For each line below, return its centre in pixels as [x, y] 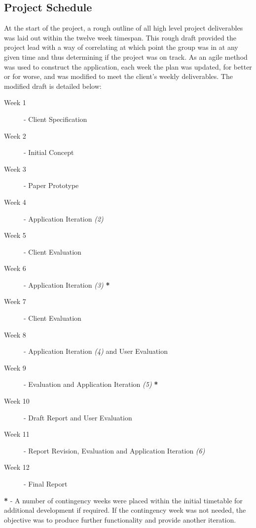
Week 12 [17, 467]
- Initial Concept [49, 152]
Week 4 [15, 202]
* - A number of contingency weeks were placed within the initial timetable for [123, 500]
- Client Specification [55, 119]
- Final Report [46, 484]
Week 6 [15, 268]
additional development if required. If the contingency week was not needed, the [125, 510]
